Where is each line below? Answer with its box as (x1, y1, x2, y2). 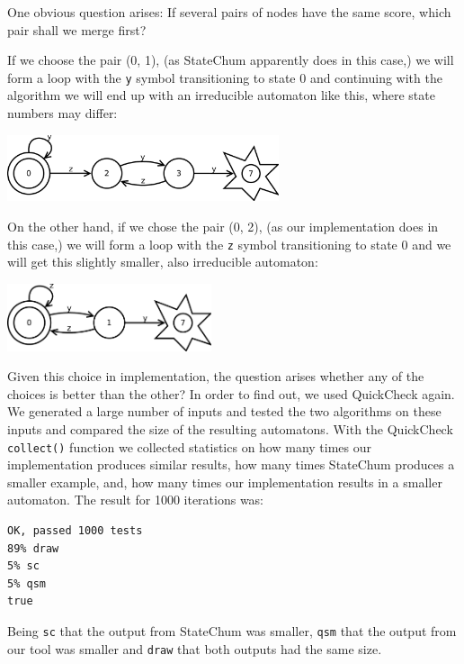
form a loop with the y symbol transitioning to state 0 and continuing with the (7, 68, 442, 86)
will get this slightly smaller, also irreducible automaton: (7, 252, 318, 271)
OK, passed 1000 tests (7, 524, 143, 538)
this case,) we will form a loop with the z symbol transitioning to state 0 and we (7, 234, 451, 253)
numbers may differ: (7, 104, 118, 123)
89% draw (7, 541, 59, 555)
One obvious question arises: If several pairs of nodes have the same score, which (7, 3, 451, 21)
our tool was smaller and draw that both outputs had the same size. (7, 639, 382, 658)
